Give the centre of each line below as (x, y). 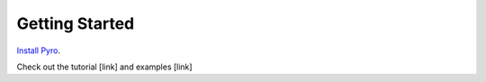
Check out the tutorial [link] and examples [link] (104, 67)
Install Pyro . (38, 50)
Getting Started (76, 23)
